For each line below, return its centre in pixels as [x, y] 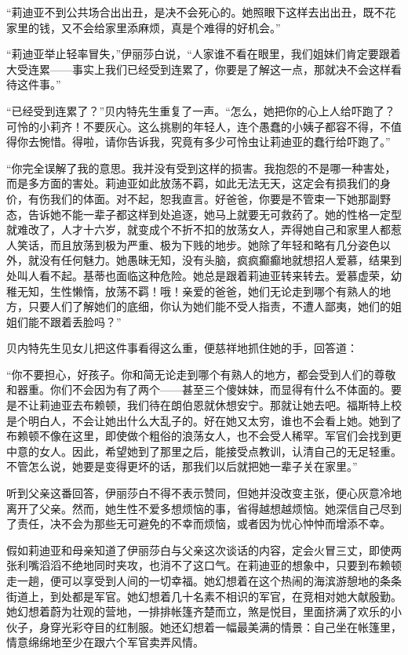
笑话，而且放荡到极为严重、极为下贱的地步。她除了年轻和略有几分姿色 [198, 244]
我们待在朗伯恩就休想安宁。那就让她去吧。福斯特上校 [264, 405]
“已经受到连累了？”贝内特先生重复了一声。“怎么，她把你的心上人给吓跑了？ [201, 110]
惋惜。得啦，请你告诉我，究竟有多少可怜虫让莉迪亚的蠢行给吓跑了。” [215, 142]
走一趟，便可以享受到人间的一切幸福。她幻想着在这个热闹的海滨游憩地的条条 [204, 580]
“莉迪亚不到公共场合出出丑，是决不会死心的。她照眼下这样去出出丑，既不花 [201, 12]
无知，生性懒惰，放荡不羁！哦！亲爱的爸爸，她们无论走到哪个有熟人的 [198, 291]
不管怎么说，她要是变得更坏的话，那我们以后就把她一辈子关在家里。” [182, 466]
